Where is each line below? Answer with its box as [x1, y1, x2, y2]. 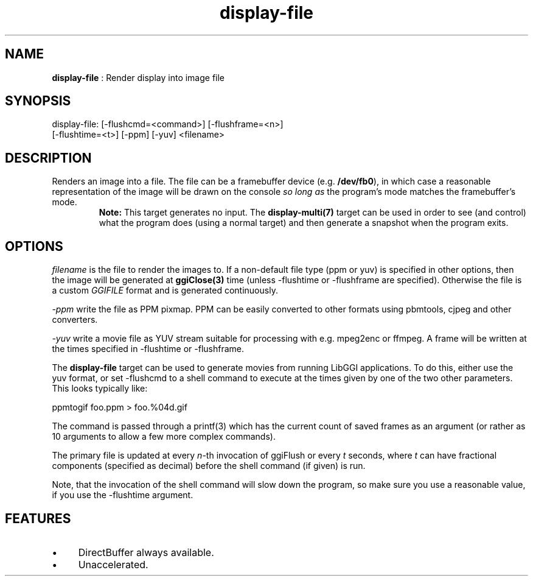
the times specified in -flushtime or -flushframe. [52, 343, 245, 354]
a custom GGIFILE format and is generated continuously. [52, 285, 278, 296]
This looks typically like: [52, 383, 148, 394]
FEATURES [5, 510, 71, 526]
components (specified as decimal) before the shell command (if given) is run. [52, 460, 366, 471]
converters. [52, 314, 98, 325]
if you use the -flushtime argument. [52, 490, 193, 501]
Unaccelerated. [78, 558, 148, 571]
